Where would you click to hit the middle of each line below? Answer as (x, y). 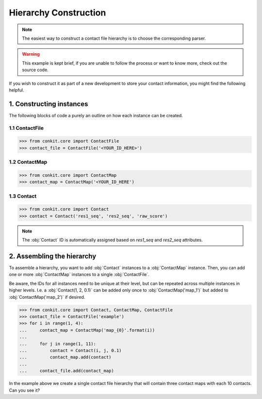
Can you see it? (25, 390)
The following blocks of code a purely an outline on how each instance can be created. (96, 115)
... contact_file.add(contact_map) (66, 371)
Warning (31, 54)
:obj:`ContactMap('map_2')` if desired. (47, 297)
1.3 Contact (23, 196)
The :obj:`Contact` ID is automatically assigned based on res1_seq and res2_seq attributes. (113, 240)
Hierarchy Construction (57, 13)
